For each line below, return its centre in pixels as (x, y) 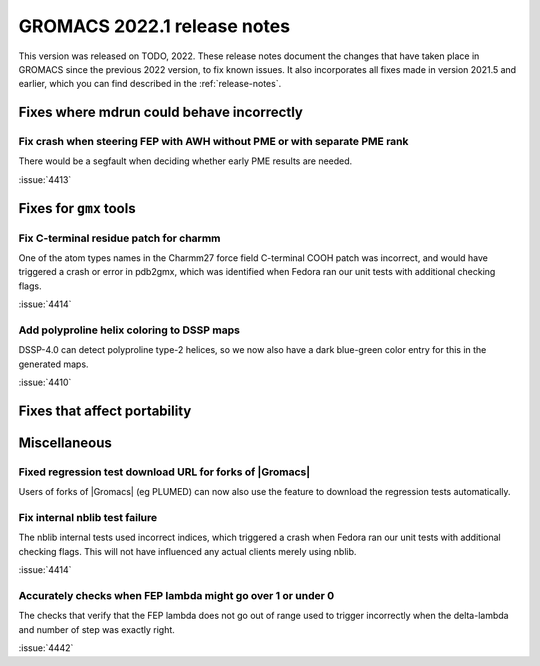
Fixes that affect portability (105, 410)
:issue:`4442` (46, 648)
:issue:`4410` (45, 382)
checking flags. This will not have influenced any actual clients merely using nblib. (187, 551)
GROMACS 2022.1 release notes (154, 26)
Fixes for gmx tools (77, 208)
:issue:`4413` (45, 179)
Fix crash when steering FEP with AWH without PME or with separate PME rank (213, 142)
